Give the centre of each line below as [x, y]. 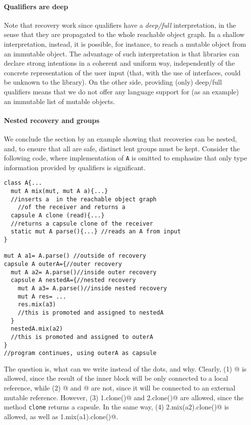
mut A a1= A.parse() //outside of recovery [75, 256]
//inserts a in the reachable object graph [84, 199]
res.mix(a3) [37, 305]
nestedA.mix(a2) [37, 329]
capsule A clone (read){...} [58, 215]
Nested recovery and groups [52, 120]
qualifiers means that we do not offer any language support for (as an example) [122, 91]
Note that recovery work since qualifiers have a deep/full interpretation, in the [120, 25]
